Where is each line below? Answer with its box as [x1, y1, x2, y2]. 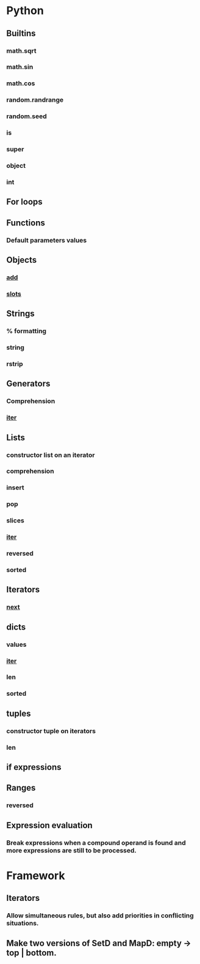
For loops [6, 197, 43, 207]
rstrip [6, 360, 23, 368]
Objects [6, 255, 37, 265]
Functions [6, 217, 46, 228]
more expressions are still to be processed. [6, 846, 137, 854]
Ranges [6, 783, 36, 793]
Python [6, 4, 44, 18]
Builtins [6, 28, 36, 39]
